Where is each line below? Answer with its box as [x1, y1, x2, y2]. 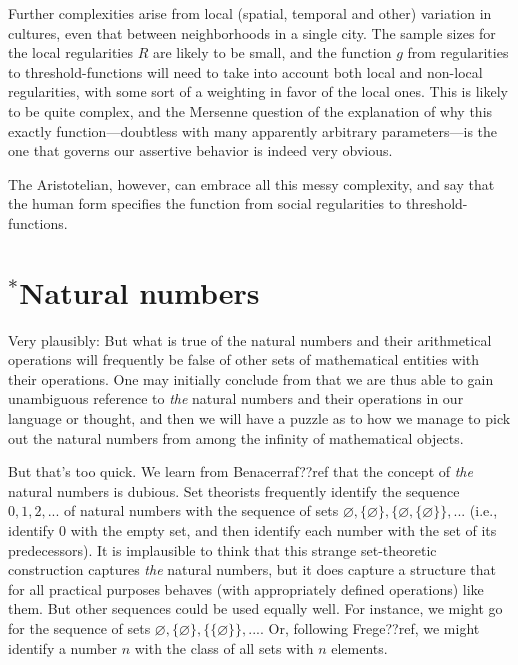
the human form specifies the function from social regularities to [8, 193, 402, 214]
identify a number [8, 637, 117, 658]
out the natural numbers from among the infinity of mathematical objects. [8, 427, 464, 448]
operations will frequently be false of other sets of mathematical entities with [8, 349, 480, 370]
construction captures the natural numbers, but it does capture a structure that [8, 559, 496, 580]
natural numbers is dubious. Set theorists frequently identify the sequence [8, 480, 460, 501]
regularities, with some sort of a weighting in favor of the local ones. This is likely [8, 81, 508, 102]
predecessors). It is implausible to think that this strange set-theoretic [8, 539, 437, 560]
